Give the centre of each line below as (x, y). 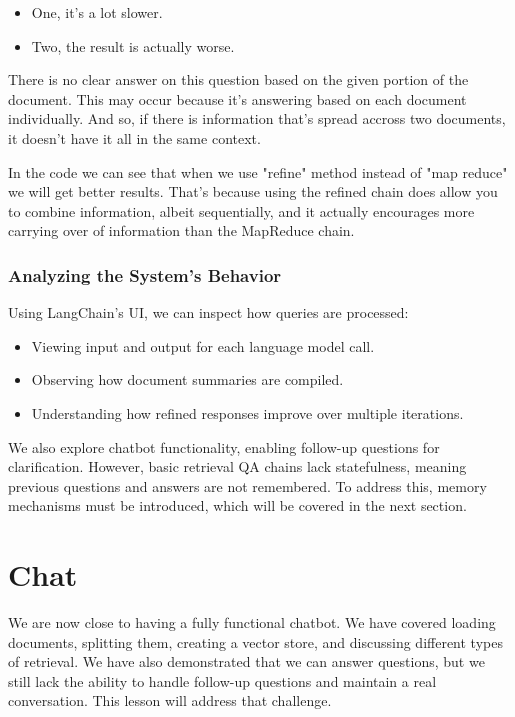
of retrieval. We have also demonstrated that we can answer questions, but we (246, 661)
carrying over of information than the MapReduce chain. (181, 230)
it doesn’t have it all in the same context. (134, 137)
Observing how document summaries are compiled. (187, 379)
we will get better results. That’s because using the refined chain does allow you (253, 191)
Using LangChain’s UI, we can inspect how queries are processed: (208, 312)
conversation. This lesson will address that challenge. (170, 700)
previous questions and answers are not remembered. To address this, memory (247, 485)
